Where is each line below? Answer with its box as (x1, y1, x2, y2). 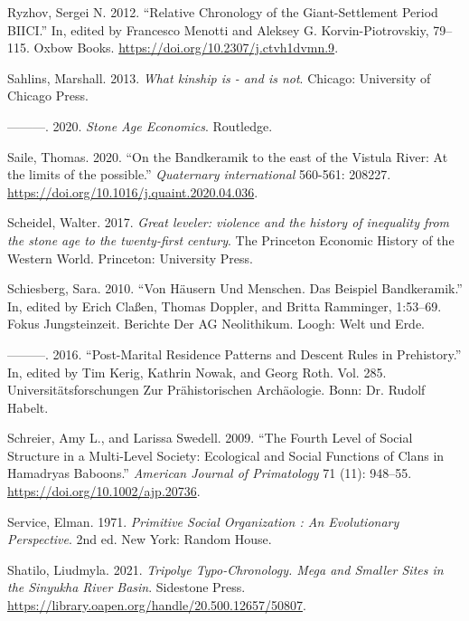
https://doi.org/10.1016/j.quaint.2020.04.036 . (7, 182, 258, 201)
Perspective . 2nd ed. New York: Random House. (7, 530, 272, 549)
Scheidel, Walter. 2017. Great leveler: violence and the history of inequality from (7, 213, 450, 232)
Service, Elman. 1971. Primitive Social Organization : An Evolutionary (7, 511, 399, 530)
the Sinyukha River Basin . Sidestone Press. (7, 578, 246, 597)
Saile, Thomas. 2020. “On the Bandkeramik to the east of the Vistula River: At (7, 147, 448, 166)
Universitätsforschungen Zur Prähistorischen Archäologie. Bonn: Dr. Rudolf (7, 380, 426, 399)
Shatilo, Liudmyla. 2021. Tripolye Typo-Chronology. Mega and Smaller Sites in (7, 559, 444, 578)
